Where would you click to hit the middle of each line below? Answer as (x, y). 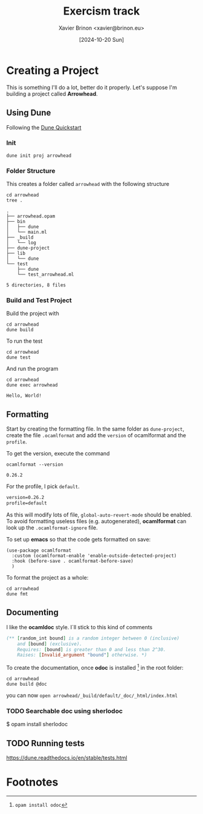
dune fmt (17, 594)
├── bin (16, 222)
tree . (14, 200)
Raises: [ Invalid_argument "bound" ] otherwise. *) (82, 655)
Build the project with (33, 314)
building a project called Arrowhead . (52, 94)
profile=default (27, 503)
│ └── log (21, 243)
